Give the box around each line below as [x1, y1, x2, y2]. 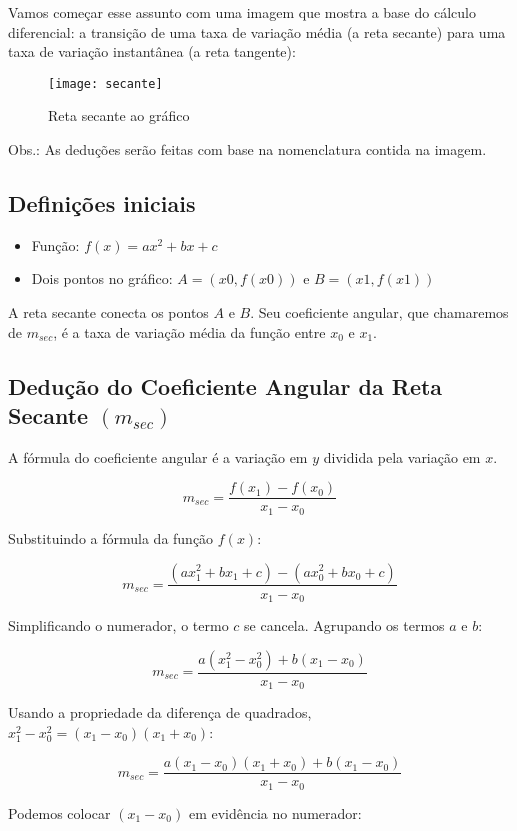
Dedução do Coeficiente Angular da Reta [8, 370, 443, 401]
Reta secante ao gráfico [48, 105, 190, 126]
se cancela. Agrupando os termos [244, 614, 445, 635]
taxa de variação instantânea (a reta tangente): [8, 41, 296, 62]
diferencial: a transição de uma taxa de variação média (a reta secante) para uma [8, 21, 506, 42]
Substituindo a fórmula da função [8, 527, 214, 548]
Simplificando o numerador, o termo [8, 614, 229, 635]
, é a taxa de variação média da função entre [53, 321, 326, 342]
